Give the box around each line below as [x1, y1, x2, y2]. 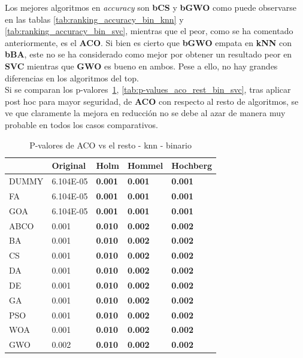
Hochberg [171, 159, 213, 172]
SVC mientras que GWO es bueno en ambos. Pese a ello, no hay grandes [5, 59, 278, 72]
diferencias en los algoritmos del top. [5, 71, 139, 84]
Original [51, 159, 86, 172]
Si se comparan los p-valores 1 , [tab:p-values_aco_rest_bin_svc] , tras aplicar [5, 83, 291, 96]
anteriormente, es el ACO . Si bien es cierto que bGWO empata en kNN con [5, 36, 292, 48]
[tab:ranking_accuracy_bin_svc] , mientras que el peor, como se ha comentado [5, 25, 293, 37]
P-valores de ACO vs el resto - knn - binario [29, 138, 192, 151]
